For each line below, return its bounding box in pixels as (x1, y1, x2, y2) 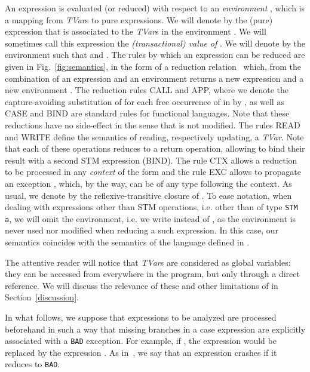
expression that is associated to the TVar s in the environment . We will (5, 25, 266, 38)
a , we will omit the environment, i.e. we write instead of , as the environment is (5, 212, 296, 225)
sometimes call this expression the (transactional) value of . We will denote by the (5, 36, 306, 49)
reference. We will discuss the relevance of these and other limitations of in (5, 279, 278, 291)
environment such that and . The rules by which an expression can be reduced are (5, 48, 305, 61)
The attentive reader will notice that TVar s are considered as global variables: (5, 256, 291, 268)
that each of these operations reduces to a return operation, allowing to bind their (5, 142, 305, 155)
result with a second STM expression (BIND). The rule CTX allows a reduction (5, 153, 297, 166)
